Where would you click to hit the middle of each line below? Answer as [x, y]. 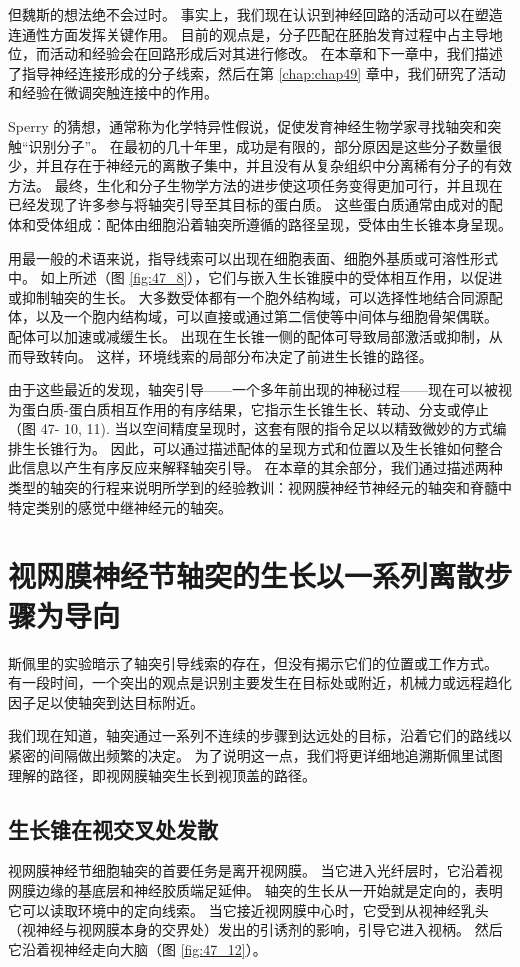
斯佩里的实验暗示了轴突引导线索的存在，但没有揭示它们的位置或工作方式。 [253, 662]
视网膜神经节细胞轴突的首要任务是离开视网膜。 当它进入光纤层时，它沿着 [248, 870]
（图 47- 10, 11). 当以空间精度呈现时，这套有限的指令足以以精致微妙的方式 [250, 428]
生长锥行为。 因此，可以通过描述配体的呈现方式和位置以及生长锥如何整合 [262, 447]
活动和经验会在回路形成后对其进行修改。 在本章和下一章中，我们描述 [276, 53]
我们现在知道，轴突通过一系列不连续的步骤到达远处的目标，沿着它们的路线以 [260, 735]
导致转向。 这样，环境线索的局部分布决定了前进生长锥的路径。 [227, 355]
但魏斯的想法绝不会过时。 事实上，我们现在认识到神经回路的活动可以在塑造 [255, 14]
